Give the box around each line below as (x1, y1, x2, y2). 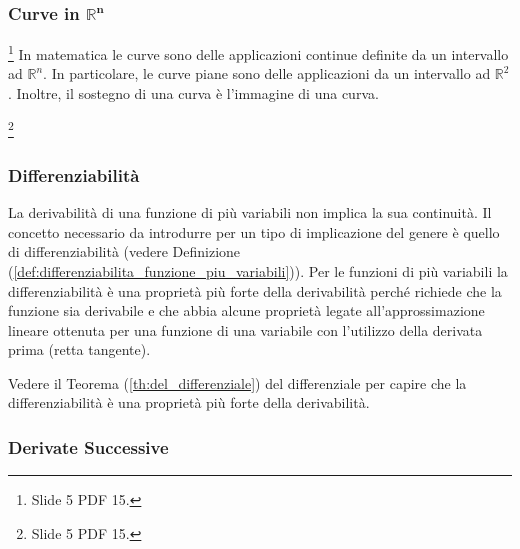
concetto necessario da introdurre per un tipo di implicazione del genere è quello (8, 221, 500, 242)
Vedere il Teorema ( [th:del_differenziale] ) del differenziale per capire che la (8, 372, 467, 393)
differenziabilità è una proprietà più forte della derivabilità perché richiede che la (8, 280, 502, 301)
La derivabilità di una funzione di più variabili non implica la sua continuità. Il (8, 202, 492, 223)
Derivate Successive (8, 434, 169, 459)
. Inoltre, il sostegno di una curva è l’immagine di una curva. (8, 83, 379, 104)
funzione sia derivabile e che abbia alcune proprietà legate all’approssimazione (8, 300, 485, 321)
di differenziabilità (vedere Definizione (8, 241, 241, 262)
